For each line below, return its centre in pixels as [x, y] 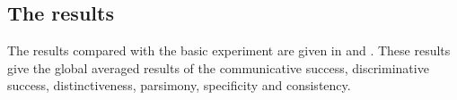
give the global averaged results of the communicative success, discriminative [218, 67]
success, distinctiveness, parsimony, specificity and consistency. [179, 85]
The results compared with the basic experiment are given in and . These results [229, 50]
